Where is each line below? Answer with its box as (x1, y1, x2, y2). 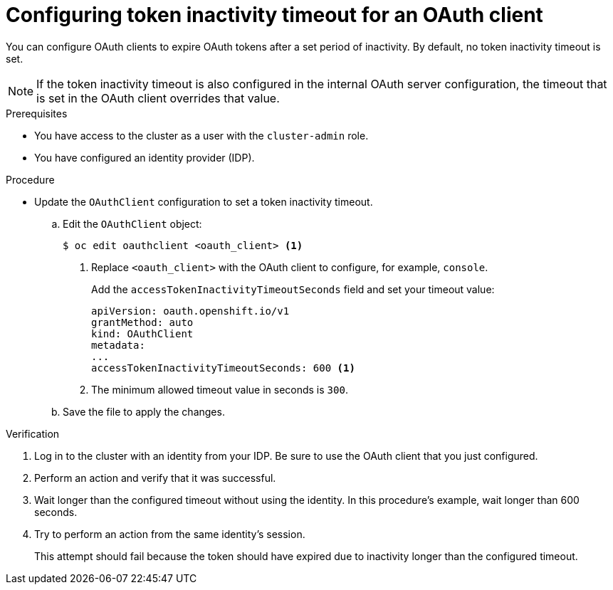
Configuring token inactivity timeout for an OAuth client (6, 3, 543, 27)
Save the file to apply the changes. (63, 405, 225, 418)
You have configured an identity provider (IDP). (34, 151, 255, 164)
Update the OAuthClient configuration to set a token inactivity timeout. (34, 195, 373, 208)
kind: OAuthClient (91, 327, 194, 339)
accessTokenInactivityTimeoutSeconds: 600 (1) (91, 362, 355, 374)
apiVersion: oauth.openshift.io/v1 (91, 305, 290, 317)
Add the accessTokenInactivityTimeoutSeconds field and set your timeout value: (91, 283, 495, 295)
